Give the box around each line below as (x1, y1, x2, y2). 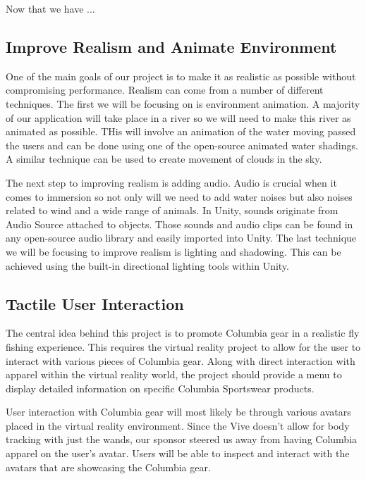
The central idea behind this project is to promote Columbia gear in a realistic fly (6, 325, 360, 340)
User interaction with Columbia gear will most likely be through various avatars (6, 404, 351, 419)
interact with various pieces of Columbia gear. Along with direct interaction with (6, 353, 355, 368)
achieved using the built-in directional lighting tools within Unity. (6, 258, 289, 273)
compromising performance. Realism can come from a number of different (6, 82, 324, 97)
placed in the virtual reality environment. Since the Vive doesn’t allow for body (6, 418, 350, 433)
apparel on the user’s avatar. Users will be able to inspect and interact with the (6, 446, 350, 461)
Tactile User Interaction (6, 292, 184, 314)
